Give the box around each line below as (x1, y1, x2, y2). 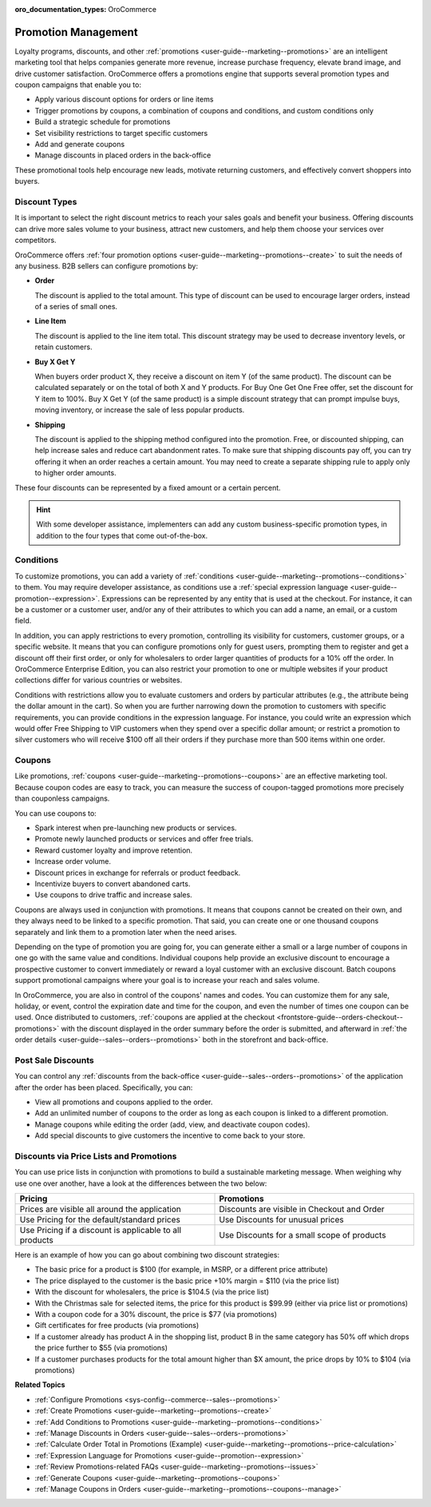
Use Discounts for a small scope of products (219, 1230, 386, 1241)
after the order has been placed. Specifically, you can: (14, 1083, 193, 1092)
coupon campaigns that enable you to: (14, 80, 141, 89)
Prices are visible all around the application (19, 1203, 181, 1215)
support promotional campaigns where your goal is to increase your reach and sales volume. (14, 976, 320, 985)
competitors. (14, 236, 57, 245)
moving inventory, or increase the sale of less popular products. (34, 405, 245, 415)
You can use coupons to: (14, 808, 97, 818)
